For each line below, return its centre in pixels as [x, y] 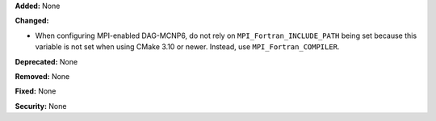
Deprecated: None [46, 61]
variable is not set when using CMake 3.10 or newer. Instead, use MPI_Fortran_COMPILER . [187, 47]
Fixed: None [36, 91]
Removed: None [42, 76]
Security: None [41, 106]
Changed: [32, 21]
